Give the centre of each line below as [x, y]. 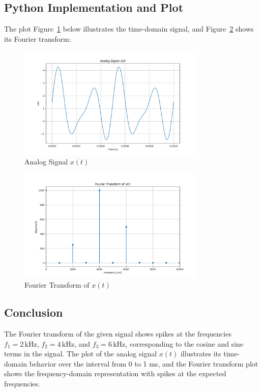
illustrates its [201, 354]
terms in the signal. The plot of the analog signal [81, 354]
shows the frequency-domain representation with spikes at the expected [115, 373]
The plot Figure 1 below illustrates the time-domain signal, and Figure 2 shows [129, 29]
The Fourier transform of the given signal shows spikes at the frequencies [118, 333]
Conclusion [34, 312]
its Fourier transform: [38, 38]
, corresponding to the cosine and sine [184, 343]
